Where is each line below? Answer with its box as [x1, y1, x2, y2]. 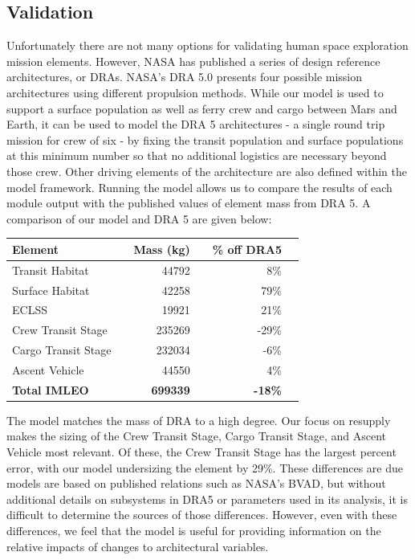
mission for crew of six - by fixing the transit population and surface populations [6, 131, 404, 148]
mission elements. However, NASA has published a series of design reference [6, 52, 380, 69]
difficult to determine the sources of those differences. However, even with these [6, 506, 397, 523]
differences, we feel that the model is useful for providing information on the [6, 521, 381, 538]
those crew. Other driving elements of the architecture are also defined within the [6, 162, 408, 179]
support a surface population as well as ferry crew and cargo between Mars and [6, 100, 397, 116]
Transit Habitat [12, 261, 89, 278]
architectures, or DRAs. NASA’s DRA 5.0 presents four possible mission [6, 68, 363, 85]
